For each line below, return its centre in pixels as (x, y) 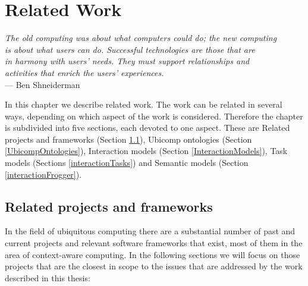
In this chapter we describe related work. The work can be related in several (144, 104)
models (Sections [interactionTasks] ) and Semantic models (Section (127, 163)
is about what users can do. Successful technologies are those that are (130, 49)
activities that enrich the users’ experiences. (84, 72)
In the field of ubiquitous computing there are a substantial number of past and (150, 231)
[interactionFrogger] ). (43, 174)
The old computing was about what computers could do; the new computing (141, 38)
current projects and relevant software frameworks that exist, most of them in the (154, 243)
